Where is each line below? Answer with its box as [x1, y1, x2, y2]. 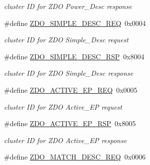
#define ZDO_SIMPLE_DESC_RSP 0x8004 [4, 51, 145, 61]
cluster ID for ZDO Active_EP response [4, 135, 127, 145]
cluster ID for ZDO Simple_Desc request [4, 34, 129, 45]
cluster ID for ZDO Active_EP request [4, 101, 122, 112]
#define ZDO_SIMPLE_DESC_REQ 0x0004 [4, 17, 146, 28]
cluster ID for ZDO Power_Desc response [4, 1, 132, 11]
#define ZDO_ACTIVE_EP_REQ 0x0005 [4, 84, 138, 95]
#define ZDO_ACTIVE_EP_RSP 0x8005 [4, 118, 136, 129]
